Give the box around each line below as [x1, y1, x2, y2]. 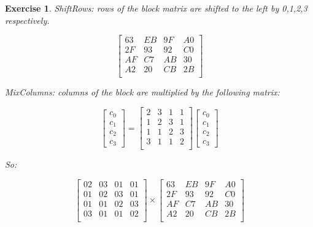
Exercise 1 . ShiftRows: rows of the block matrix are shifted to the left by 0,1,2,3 [5, 2, 307, 14]
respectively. [5, 13, 50, 26]
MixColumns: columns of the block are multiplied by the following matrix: [5, 86, 280, 99]
